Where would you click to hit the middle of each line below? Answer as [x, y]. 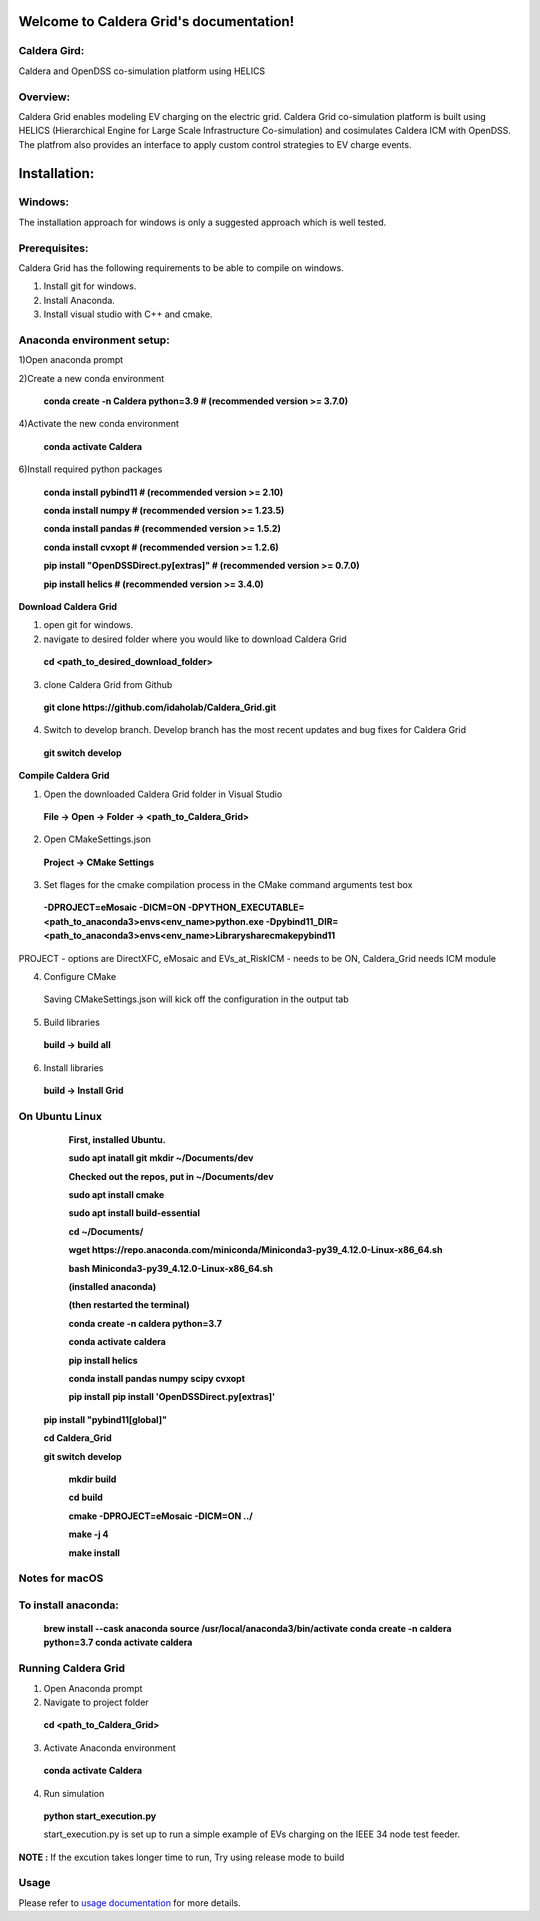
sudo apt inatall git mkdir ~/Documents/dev [161, 1158]
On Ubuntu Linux [60, 1116]
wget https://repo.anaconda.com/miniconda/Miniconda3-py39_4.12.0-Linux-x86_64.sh [255, 1250]
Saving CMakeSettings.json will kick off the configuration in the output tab [196, 999]
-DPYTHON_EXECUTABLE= [246, 907]
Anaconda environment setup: [94, 340]
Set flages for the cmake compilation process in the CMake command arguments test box [228, 885]
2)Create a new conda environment [91, 378]
